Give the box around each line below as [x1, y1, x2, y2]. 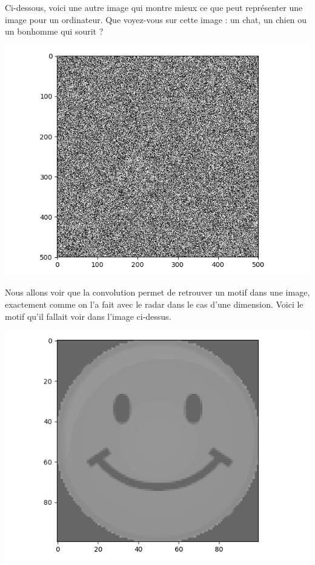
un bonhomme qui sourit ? [5, 25, 104, 38]
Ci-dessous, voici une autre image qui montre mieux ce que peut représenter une [5, 1, 303, 13]
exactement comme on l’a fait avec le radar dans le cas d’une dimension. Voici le [5, 297, 303, 310]
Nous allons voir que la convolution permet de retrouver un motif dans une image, [5, 286, 310, 299]
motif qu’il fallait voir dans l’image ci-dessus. [5, 310, 171, 322]
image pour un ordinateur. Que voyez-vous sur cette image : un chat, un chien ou [5, 13, 307, 25]
